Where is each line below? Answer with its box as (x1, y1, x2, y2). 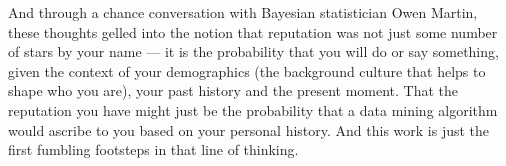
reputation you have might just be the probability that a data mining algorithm (8, 99, 498, 120)
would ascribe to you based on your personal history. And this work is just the (8, 119, 490, 140)
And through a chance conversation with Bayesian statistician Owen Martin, (8, 2, 478, 22)
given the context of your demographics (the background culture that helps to (8, 60, 486, 81)
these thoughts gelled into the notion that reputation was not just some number (8, 21, 498, 42)
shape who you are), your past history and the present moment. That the (8, 80, 459, 101)
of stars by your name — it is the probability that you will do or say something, (8, 41, 499, 62)
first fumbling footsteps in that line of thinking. (8, 139, 299, 160)
